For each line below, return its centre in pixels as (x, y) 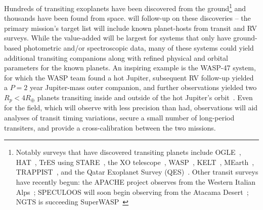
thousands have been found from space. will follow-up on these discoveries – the (127, 18)
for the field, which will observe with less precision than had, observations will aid (131, 108)
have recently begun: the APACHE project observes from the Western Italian (136, 182)
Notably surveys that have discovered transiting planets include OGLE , (128, 152)
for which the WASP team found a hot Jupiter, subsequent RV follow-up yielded (129, 77)
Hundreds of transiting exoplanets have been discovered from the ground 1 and (125, 7)
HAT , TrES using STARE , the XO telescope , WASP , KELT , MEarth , (135, 162)
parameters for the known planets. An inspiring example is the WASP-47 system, (130, 68)
